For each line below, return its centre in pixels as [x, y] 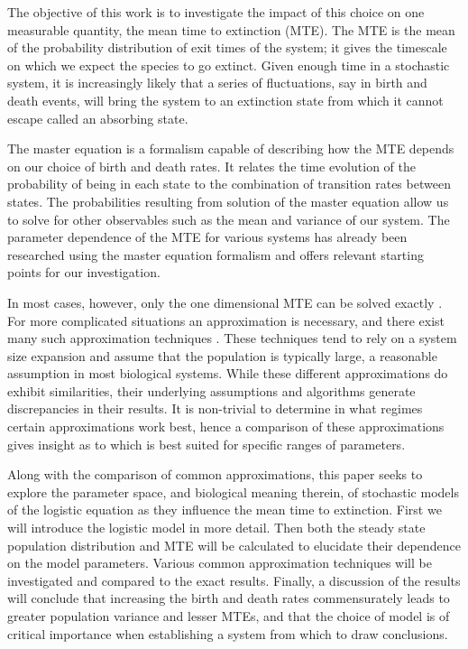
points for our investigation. [84, 272]
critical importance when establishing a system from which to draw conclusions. [228, 633]
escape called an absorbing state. [98, 118]
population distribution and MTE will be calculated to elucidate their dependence [234, 545]
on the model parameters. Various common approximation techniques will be [220, 563]
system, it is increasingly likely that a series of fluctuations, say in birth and [217, 83]
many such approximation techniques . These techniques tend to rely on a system [232, 338]
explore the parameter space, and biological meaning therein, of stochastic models [233, 491]
